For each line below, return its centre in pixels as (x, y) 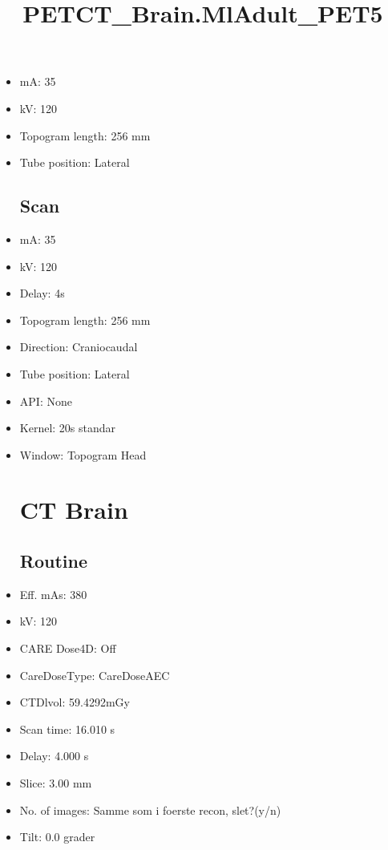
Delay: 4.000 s (54, 756)
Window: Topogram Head (83, 454)
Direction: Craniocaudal (79, 347)
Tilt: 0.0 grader (57, 837)
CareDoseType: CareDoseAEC (95, 675)
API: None (46, 401)
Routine (53, 561)
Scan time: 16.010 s (67, 729)
